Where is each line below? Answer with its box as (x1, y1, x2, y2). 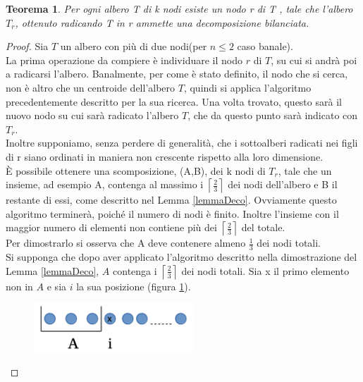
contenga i (113, 263, 157, 278)
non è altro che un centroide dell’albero (6, 80, 176, 94)
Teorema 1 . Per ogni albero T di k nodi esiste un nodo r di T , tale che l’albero (6, 1, 353, 16)
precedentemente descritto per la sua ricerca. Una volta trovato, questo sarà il (6, 94, 342, 109)
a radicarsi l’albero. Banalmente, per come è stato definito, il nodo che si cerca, (6, 66, 348, 81)
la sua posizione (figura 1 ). (76, 278, 191, 293)
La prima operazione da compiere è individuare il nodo (6, 52, 242, 67)
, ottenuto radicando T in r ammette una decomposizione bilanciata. (15, 15, 309, 30)
